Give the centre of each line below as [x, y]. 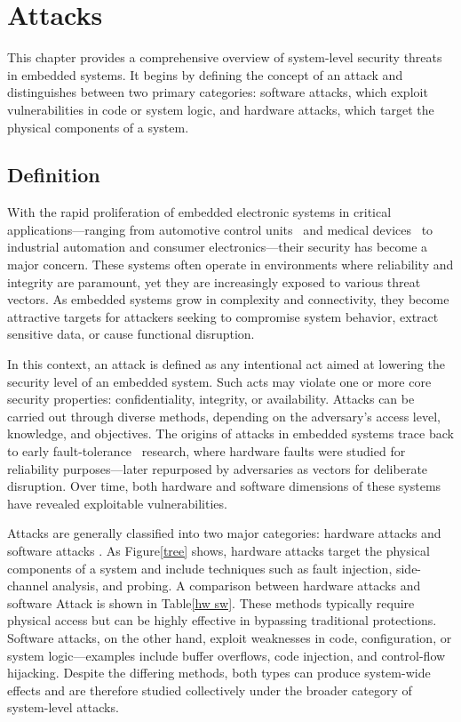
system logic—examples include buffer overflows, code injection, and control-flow [227, 655]
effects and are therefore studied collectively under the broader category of [210, 690]
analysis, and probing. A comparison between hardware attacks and [236, 586]
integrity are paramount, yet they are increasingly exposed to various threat [214, 281]
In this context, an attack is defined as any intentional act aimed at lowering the [226, 364]
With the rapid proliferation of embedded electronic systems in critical [199, 212]
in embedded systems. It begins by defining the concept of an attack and [205, 74]
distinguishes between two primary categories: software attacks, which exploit [218, 92]
